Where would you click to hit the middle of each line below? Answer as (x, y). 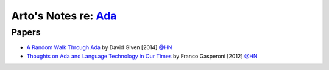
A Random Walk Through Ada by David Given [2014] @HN (99, 47)
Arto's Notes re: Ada (64, 16)
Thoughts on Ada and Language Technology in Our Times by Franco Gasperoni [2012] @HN (142, 56)
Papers (26, 32)
